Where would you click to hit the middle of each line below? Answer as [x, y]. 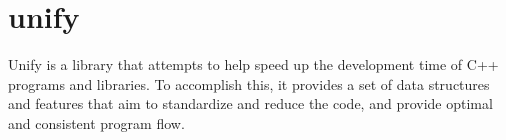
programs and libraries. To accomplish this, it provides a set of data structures [249, 83]
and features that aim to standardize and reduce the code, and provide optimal [250, 103]
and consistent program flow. [96, 122]
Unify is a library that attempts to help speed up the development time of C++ [253, 64]
